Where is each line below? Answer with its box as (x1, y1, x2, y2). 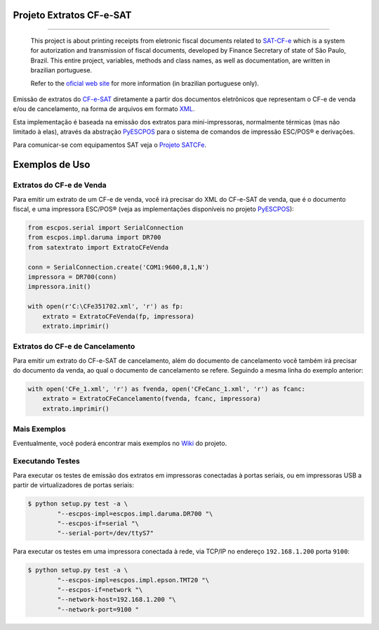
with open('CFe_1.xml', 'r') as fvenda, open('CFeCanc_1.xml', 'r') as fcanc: (27, 385, 305, 393)
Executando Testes (13, 456, 80, 466)
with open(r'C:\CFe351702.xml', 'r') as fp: (27, 302, 184, 311)
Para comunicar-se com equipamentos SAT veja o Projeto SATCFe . (13, 141, 207, 149)
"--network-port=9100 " (57, 605, 140, 613)
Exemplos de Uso (13, 159, 91, 171)
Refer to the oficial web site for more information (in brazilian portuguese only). (30, 79, 260, 87)
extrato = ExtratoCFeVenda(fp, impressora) (42, 312, 194, 320)
